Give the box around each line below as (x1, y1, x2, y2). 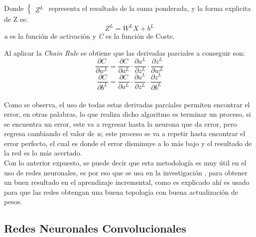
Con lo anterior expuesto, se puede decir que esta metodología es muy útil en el (4, 158, 247, 168)
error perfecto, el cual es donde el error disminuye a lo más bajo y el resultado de (4, 138, 252, 148)
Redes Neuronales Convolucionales (4, 221, 186, 236)
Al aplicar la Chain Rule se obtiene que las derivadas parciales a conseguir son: (4, 47, 245, 58)
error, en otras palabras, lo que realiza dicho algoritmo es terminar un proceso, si (4, 109, 251, 119)
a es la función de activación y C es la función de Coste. (4, 31, 175, 41)
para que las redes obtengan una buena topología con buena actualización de (4, 186, 239, 197)
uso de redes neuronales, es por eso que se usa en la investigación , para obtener (4, 167, 248, 177)
